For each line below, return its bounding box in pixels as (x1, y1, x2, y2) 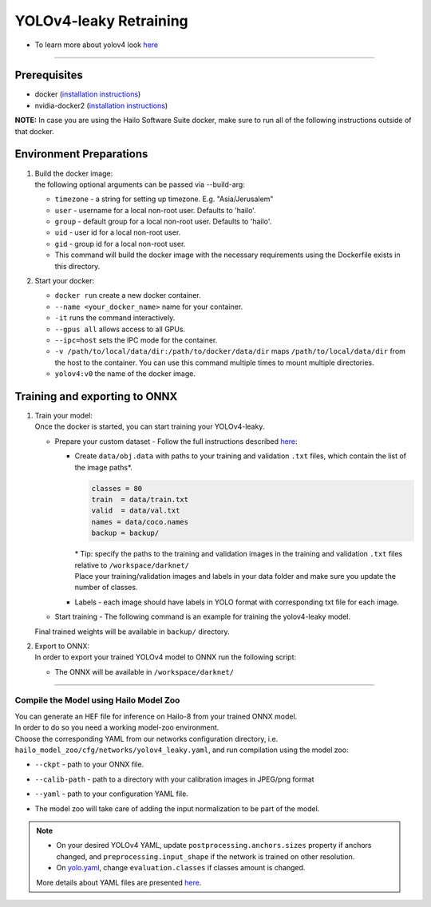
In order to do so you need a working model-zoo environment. (14, 723, 219, 732)
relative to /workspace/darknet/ (74, 560, 190, 570)
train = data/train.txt (91, 495, 189, 505)
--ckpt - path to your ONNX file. (34, 759, 144, 770)
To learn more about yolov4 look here (34, 40, 159, 50)
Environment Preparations (14, 148, 148, 161)
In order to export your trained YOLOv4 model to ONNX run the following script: (34, 652, 297, 662)
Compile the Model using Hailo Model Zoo (14, 695, 180, 706)
